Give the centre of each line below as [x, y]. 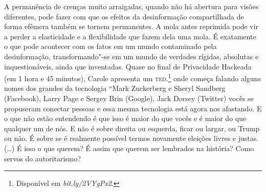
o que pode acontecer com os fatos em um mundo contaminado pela [110, 46]
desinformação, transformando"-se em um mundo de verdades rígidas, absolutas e [131, 56]
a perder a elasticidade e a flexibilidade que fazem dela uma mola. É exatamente [130, 36]
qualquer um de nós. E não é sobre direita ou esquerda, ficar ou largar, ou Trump [132, 128]
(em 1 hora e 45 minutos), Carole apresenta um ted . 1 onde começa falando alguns [132, 77]
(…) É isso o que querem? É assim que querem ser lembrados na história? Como [129, 148]
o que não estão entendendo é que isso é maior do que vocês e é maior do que [125, 118]
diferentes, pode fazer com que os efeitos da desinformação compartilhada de [124, 16]
